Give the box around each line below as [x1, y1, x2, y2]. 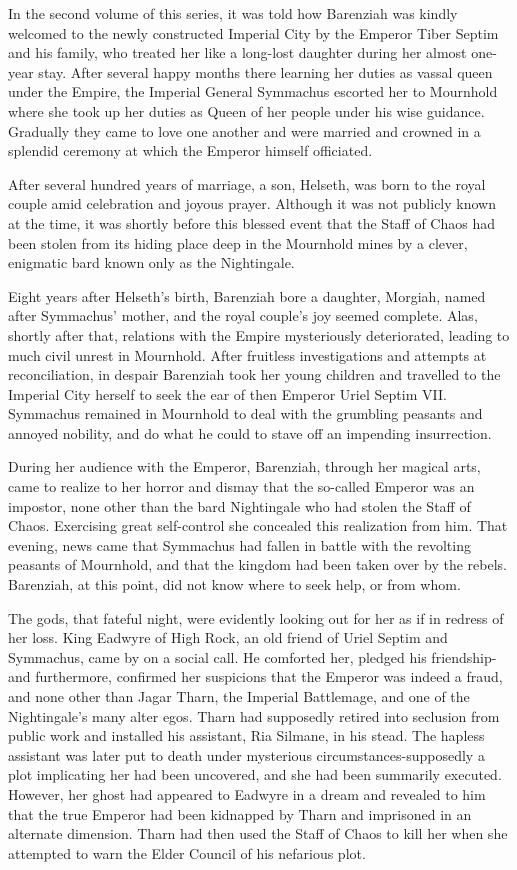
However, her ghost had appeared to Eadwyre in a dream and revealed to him [8, 783, 486, 804]
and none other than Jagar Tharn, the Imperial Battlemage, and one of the [8, 686, 470, 706]
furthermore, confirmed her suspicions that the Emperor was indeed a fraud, [35, 666, 503, 687]
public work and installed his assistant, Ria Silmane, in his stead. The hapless [8, 725, 485, 746]
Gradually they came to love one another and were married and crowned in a [8, 120, 481, 141]
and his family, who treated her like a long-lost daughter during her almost [8, 42, 467, 63]
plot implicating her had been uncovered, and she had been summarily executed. [8, 764, 502, 785]
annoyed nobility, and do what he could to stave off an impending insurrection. [8, 422, 492, 443]
